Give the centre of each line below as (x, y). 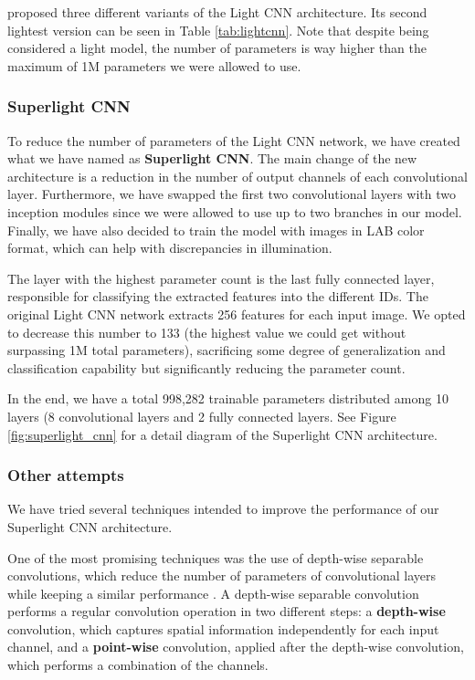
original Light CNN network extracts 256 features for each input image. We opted (237, 314)
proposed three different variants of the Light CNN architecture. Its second (217, 12)
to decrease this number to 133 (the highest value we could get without (207, 332)
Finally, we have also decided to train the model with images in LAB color (216, 230)
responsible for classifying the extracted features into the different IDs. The (218, 296)
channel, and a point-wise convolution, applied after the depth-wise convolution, (236, 647)
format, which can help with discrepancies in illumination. (170, 248)
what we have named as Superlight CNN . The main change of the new (212, 158)
